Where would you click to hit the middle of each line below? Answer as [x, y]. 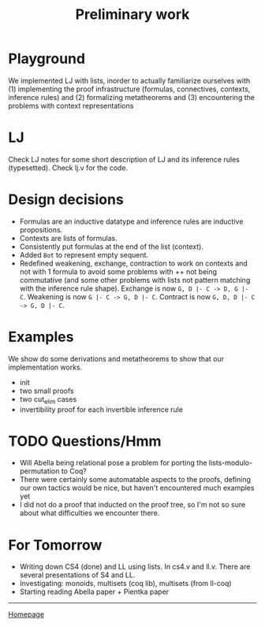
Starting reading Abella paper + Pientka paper [94, 592]
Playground [47, 59]
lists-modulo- [231, 463]
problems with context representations [71, 106]
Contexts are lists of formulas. [68, 238]
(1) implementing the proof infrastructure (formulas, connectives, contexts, [129, 89]
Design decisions [66, 200]
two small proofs [47, 391]
